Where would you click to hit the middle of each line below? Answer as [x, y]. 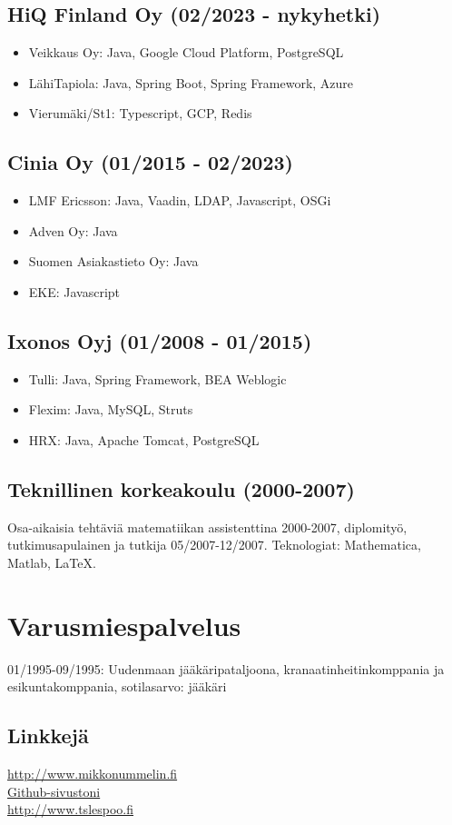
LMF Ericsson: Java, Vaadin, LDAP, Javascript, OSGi [180, 200]
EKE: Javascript [74, 291]
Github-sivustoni [54, 791]
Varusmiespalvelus [124, 625]
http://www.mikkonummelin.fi [93, 774]
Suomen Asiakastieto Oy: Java [113, 261]
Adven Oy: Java [73, 230]
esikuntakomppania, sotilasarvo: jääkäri [117, 686]
